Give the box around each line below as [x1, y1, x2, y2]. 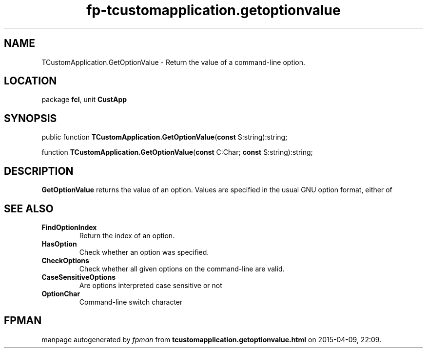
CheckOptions [41, 256, 89, 265]
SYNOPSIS [4, 112, 57, 124]
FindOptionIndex [41, 223, 97, 231]
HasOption [41, 239, 77, 248]
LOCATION [4, 75, 57, 87]
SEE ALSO [4, 202, 54, 215]
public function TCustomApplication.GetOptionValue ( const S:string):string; [41, 133, 288, 142]
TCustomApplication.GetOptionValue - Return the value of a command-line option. [41, 58, 306, 66]
